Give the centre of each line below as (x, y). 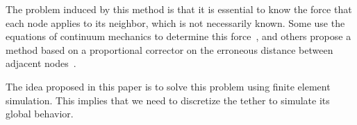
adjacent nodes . (41, 63)
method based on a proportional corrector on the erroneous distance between (169, 49)
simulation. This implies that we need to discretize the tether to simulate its (168, 100)
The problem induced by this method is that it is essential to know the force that (179, 9)
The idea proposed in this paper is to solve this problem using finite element (168, 86)
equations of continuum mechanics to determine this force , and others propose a (178, 36)
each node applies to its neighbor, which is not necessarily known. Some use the (175, 22)
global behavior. (40, 114)
